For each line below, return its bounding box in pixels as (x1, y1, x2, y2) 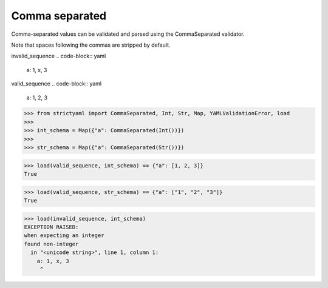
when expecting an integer (24, 232, 104, 239)
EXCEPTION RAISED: (24, 223, 79, 230)
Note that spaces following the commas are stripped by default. (11, 41, 171, 49)
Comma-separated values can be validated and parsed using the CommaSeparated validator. (11, 30, 245, 38)
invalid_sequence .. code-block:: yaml (11, 52, 106, 60)
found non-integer (24, 240, 79, 247)
